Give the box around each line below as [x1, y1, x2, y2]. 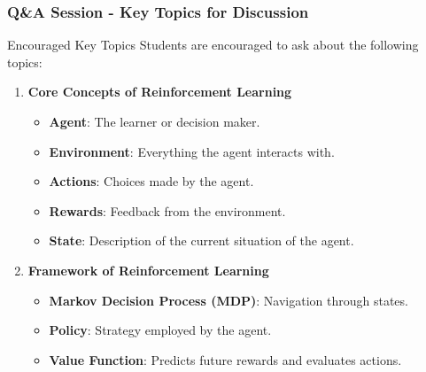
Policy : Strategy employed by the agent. [49, 321, 272, 339]
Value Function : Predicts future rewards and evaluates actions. [49, 350, 402, 368]
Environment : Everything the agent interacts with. [49, 142, 335, 160]
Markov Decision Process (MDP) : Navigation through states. [49, 291, 408, 309]
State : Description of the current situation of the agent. [49, 231, 354, 250]
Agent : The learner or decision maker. [49, 112, 260, 130]
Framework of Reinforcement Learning [27, 260, 269, 279]
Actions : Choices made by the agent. [49, 172, 254, 190]
